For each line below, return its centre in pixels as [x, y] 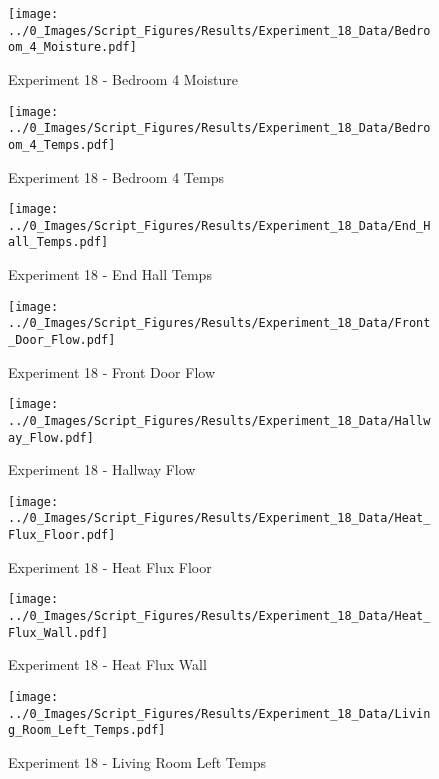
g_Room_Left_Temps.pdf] [87, 730]
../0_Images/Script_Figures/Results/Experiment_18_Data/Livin [219, 713]
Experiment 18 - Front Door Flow [112, 371]
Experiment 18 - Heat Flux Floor [110, 566]
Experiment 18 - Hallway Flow [102, 469]
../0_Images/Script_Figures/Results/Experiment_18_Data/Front [219, 323]
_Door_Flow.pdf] [62, 340]
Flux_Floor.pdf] [62, 535]
